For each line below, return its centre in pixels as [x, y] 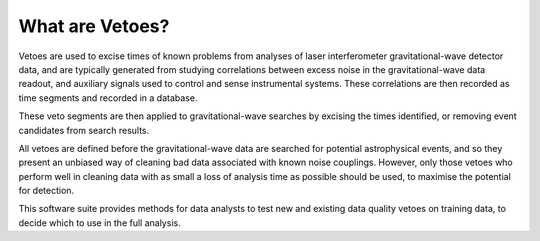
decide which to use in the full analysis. [99, 222]
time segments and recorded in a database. [108, 97]
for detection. [46, 191]
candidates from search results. [84, 130]
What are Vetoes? [94, 26]
